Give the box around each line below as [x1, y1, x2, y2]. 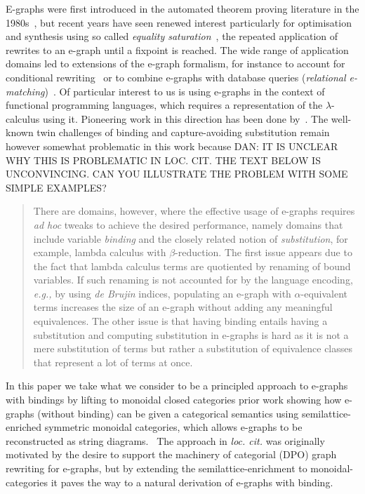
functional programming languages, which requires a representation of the [6, 98, 323, 112]
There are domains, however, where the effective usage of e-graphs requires [33, 203, 355, 218]
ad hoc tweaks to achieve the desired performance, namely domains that [33, 217, 343, 232]
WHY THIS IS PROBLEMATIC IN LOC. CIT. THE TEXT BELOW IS [6, 152, 321, 167]
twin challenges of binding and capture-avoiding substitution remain [36, 125, 330, 140]
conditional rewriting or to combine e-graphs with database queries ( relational [6, 69, 346, 84]
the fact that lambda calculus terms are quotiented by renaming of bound [33, 258, 351, 273]
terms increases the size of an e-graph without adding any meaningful [33, 300, 333, 314]
